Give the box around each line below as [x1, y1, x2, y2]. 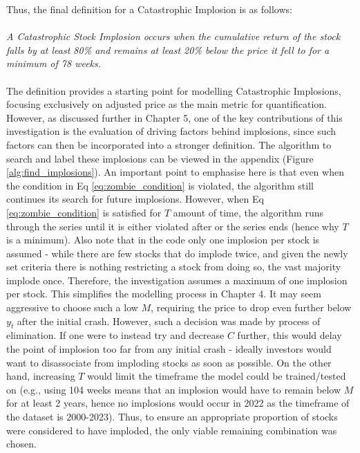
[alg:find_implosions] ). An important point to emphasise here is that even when [6, 165, 344, 179]
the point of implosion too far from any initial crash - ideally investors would [6, 342, 332, 356]
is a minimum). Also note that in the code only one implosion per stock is [6, 232, 320, 247]
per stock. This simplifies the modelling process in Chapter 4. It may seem [6, 286, 321, 301]
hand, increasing [6, 369, 75, 383]
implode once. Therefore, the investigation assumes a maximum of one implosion [6, 272, 348, 287]
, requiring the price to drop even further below [151, 300, 352, 315]
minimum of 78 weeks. [6, 56, 102, 71]
